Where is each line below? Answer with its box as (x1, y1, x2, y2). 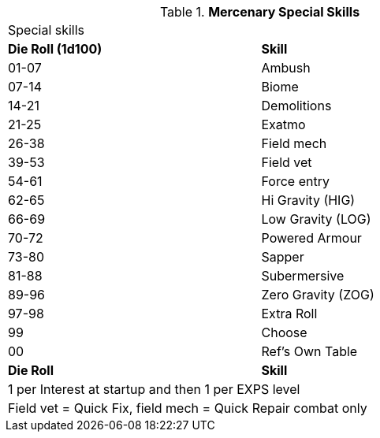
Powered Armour (261, 230, 362, 246)
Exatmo (261, 117, 306, 132)
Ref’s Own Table (261, 343, 358, 359)
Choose (261, 325, 307, 340)
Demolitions (261, 98, 332, 113)
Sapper (261, 249, 304, 265)
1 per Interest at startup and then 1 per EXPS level (8, 381, 300, 397)
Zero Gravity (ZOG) (261, 287, 374, 303)
